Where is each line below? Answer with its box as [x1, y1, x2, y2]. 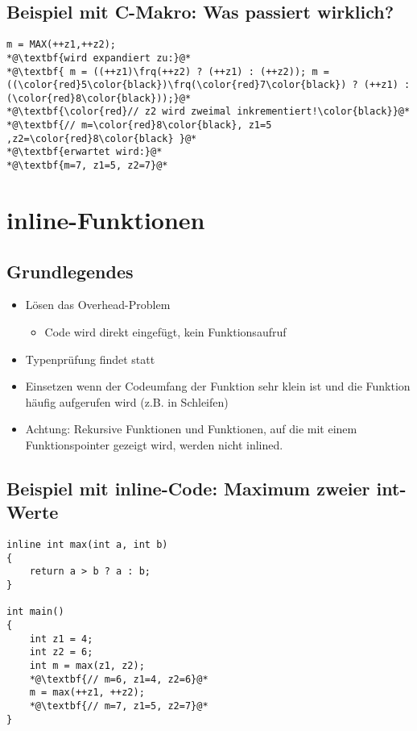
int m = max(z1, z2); [29, 660, 145, 671]
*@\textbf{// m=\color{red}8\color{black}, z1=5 [6, 119, 272, 132]
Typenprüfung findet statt [25, 350, 155, 367]
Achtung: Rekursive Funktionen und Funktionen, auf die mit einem [25, 420, 357, 437]
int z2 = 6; [29, 646, 93, 658]
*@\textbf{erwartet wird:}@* [6, 146, 163, 158]
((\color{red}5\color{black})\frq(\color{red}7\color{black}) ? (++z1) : [6, 79, 411, 91]
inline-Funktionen [6, 203, 205, 236]
